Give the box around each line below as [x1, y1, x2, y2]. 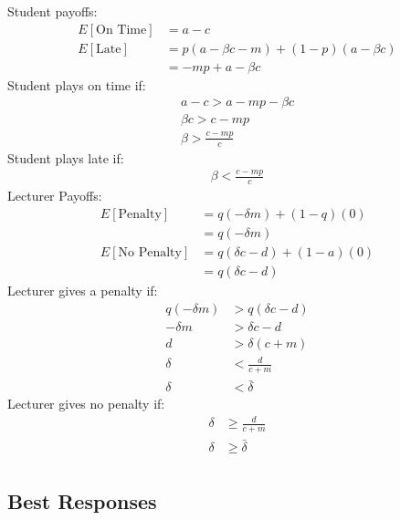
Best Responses [7, 486, 157, 515]
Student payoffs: [7, 2, 98, 20]
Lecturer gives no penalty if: [7, 394, 165, 413]
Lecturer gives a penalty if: [7, 281, 158, 299]
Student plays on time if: [7, 75, 146, 94]
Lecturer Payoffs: [7, 186, 102, 205]
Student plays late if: [7, 148, 124, 167]
